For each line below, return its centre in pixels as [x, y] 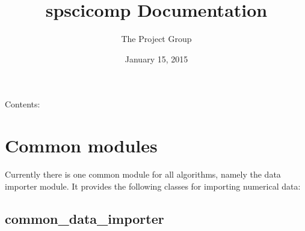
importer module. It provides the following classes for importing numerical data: [153, 186]
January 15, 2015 [156, 58]
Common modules [81, 145]
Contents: [23, 104]
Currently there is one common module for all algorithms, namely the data [143, 174]
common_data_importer [85, 218]
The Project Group [156, 39]
